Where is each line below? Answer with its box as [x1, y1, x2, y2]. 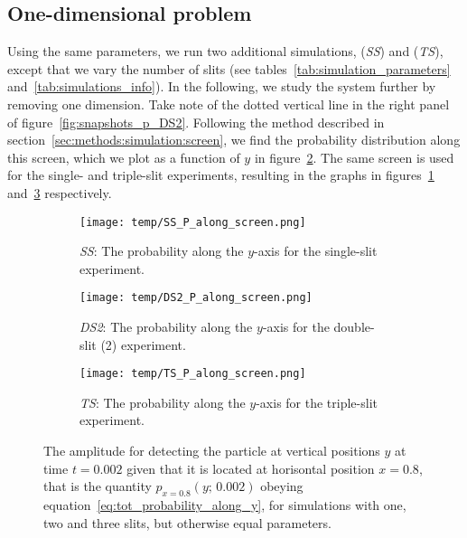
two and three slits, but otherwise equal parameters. [43, 513, 332, 532]
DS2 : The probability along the [79, 317, 253, 336]
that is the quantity [43, 477, 152, 496]
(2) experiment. [100, 335, 186, 354]
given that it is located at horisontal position [126, 458, 375, 477]
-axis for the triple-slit [256, 392, 378, 411]
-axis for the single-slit [254, 241, 378, 260]
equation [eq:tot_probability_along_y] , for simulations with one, [43, 496, 406, 514]
